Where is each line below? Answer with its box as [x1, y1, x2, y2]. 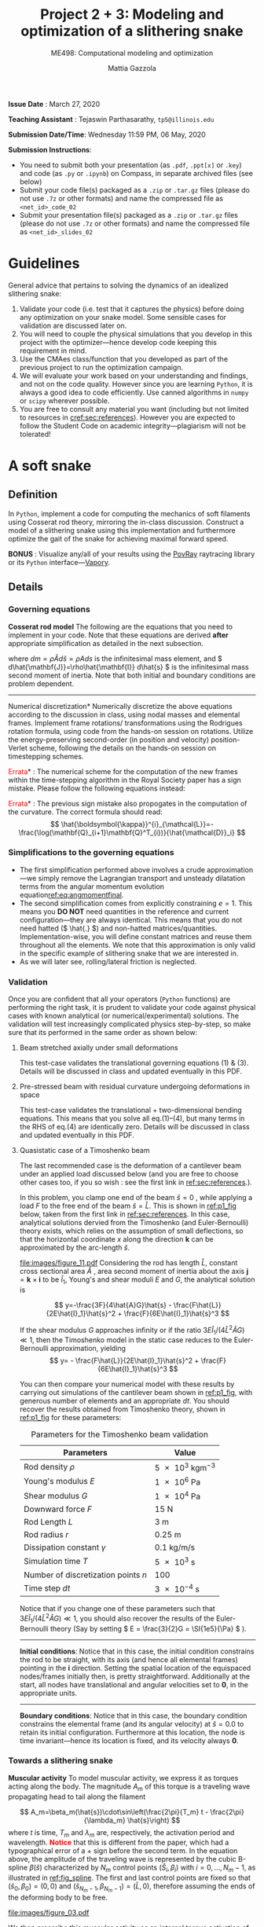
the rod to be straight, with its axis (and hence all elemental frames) [19, 1654, 238, 1664]
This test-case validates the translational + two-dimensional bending [19, 1106, 242, 1115]
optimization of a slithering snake [20, 22, 244, 40]
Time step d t [23, 1583, 71, 1594]
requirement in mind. [19, 346, 87, 355]
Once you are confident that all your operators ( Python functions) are [8, 994, 230, 1004]
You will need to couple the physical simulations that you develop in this [19, 329, 253, 339]
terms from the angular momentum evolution [19, 882, 165, 891]
